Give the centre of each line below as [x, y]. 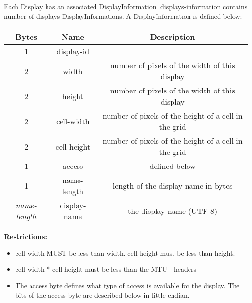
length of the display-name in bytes [173, 185]
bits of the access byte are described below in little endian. [102, 295]
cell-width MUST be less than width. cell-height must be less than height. [125, 252]
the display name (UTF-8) [173, 211]
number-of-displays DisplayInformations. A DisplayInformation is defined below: [123, 16]
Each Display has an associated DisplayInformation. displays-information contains [126, 6]
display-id [73, 51]
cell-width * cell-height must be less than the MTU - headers [106, 269]
